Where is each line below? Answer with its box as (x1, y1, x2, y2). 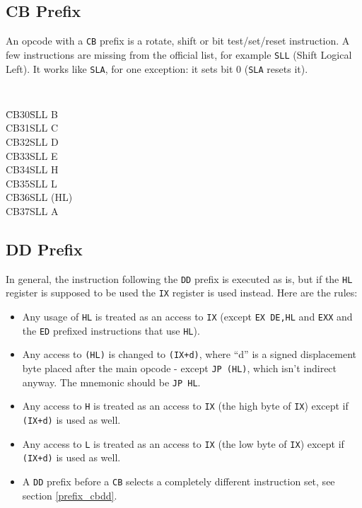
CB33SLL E (6, 148, 58, 163)
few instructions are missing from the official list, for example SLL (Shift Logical (6, 47, 352, 62)
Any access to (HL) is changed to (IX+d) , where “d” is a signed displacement (22, 347, 356, 362)
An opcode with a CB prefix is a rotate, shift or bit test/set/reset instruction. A (6, 33, 350, 48)
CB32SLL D (6, 134, 59, 149)
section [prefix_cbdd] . (22, 487, 117, 502)
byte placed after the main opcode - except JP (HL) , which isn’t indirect (22, 361, 337, 376)
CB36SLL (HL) (6, 190, 73, 204)
